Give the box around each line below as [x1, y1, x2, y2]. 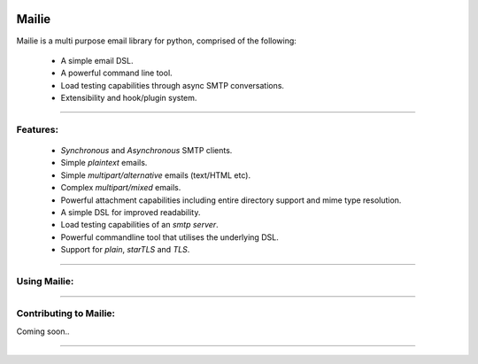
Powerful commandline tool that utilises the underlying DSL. [60, 231, 279, 243]
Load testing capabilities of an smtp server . [60, 220, 219, 230]
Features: [16, 123, 59, 136]
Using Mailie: [16, 275, 74, 287]
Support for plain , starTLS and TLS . [60, 244, 190, 255]
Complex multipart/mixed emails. [60, 182, 181, 193]
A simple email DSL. [60, 55, 134, 66]
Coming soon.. [16, 326, 70, 337]
